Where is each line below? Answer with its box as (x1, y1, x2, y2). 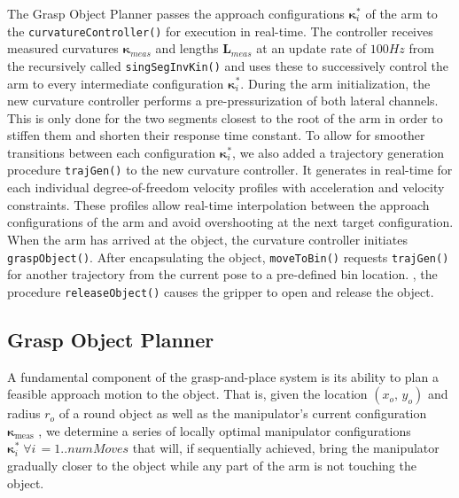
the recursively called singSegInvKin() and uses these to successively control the (7, 56, 449, 74)
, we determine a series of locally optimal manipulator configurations (38, 421, 411, 440)
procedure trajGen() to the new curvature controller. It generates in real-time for (7, 160, 453, 179)
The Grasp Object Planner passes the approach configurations (7, 4, 345, 22)
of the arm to (365, 4, 438, 22)
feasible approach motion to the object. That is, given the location (7, 385, 368, 403)
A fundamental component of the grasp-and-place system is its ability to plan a (7, 367, 439, 385)
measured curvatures (7, 39, 119, 58)
